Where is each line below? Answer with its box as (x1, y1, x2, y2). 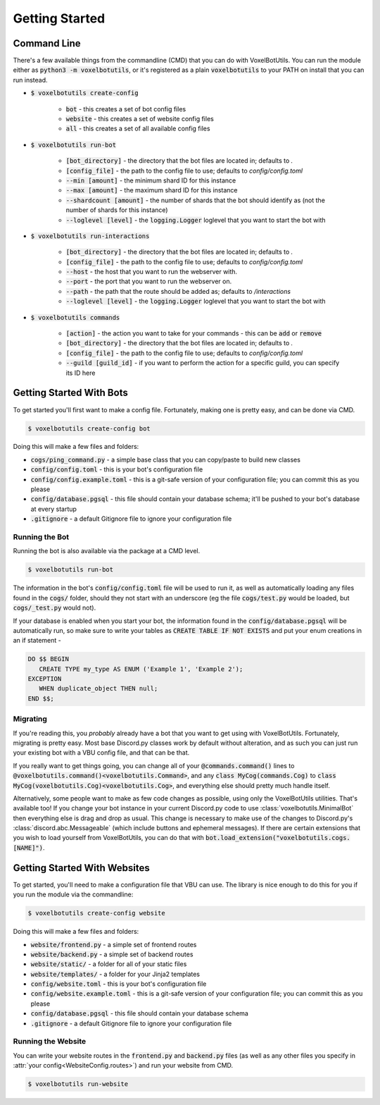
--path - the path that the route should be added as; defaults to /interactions (65, 287, 291, 295)
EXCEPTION (27, 675, 62, 683)
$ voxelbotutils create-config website (27, 909, 165, 918)
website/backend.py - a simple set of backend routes (30, 950, 194, 958)
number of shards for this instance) (65, 206, 168, 214)
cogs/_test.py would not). (13, 603, 96, 612)
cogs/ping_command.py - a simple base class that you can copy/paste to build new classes (30, 455, 300, 464)
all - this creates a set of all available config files (65, 124, 210, 133)
